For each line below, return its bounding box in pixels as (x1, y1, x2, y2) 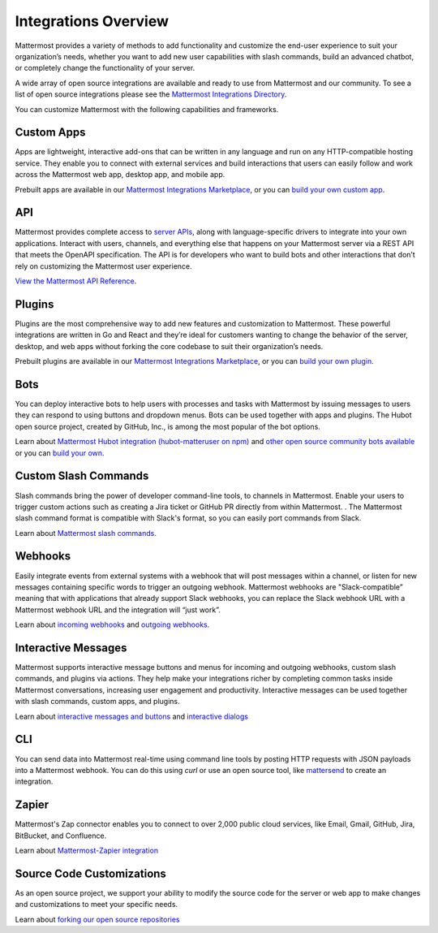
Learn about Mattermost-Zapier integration (15, 845, 159, 855)
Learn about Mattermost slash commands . (15, 528, 157, 538)
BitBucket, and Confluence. (15, 831, 107, 840)
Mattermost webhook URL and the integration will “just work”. (15, 605, 221, 615)
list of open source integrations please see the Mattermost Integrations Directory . (15, 89, 287, 99)
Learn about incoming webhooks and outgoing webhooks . (15, 620, 210, 629)
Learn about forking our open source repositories (15, 914, 180, 924)
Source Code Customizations (15, 866, 166, 880)
